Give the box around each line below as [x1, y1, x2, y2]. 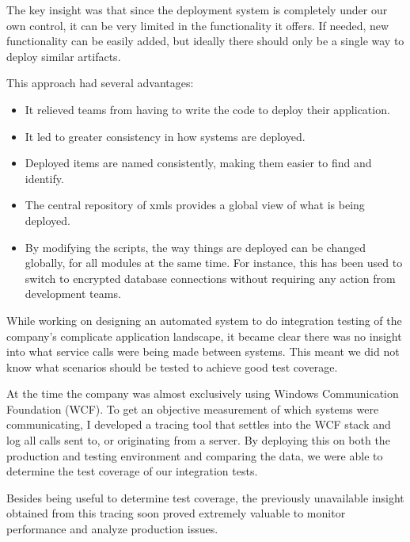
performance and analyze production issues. [6, 521, 218, 537]
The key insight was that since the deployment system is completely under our [6, 2, 388, 17]
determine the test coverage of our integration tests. [6, 463, 258, 479]
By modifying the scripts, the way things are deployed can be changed [25, 239, 366, 255]
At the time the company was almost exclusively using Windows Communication [6, 385, 399, 402]
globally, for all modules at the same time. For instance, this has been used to [25, 254, 403, 271]
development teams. [25, 285, 121, 302]
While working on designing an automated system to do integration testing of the [6, 311, 402, 328]
